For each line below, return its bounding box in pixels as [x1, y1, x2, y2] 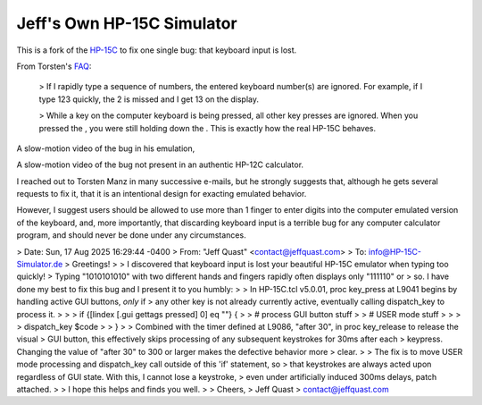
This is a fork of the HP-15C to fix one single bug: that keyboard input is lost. [16, 45, 297, 55]
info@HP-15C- [368, 246, 421, 257]
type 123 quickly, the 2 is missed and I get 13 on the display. [38, 94, 259, 105]
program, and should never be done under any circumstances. [16, 230, 246, 240]
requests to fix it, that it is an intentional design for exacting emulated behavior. [16, 189, 307, 199]
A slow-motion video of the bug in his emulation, [16, 143, 195, 154]
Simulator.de [16, 259, 63, 270]
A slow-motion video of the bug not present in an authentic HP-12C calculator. [16, 159, 303, 170]
